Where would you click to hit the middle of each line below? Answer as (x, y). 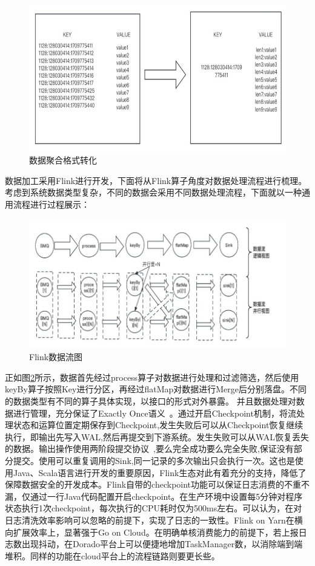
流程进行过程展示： (51, 204)
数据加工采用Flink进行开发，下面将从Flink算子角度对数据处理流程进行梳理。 (156, 180)
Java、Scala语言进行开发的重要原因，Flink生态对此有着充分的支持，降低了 (160, 472)
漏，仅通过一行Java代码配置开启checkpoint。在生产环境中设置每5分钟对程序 (154, 496)
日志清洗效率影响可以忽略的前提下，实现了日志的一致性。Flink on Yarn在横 (154, 520)
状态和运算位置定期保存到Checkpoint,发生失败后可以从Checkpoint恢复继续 (158, 425)
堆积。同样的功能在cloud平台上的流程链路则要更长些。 (112, 555)
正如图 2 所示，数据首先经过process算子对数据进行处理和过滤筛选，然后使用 (152, 377)
